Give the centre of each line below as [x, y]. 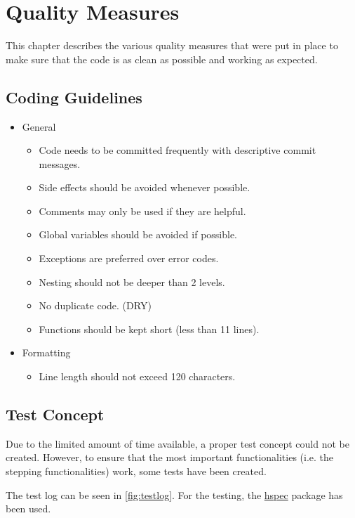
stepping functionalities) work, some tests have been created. [136, 471]
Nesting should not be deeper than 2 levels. [132, 281]
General [39, 126]
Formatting [46, 352]
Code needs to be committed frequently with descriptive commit [177, 150]
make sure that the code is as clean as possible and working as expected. [162, 59]
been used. [28, 509]
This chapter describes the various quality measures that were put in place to [172, 45]
